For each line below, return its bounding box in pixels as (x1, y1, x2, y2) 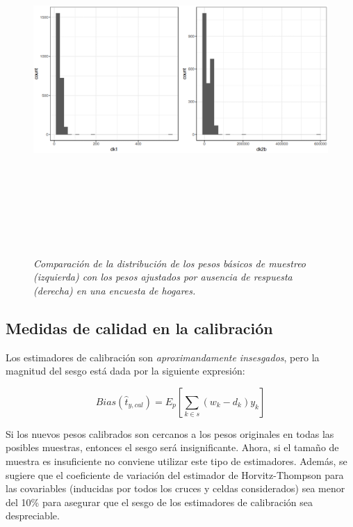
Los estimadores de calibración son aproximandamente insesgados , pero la (6, 349, 320, 364)
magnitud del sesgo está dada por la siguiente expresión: (6, 363, 245, 378)
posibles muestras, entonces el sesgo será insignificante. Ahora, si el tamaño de (6, 440, 339, 455)
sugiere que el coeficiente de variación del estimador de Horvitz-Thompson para (6, 467, 344, 482)
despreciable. (6, 508, 60, 523)
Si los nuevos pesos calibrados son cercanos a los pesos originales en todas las (6, 426, 334, 441)
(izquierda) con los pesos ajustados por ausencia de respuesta (33, 269, 293, 284)
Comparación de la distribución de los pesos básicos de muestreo (33, 255, 306, 270)
